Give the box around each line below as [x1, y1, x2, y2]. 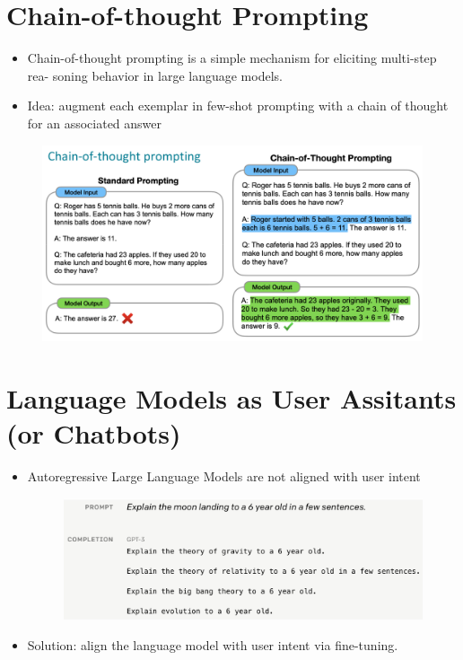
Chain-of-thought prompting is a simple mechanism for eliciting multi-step [27, 48, 437, 67]
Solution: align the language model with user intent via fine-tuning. [27, 635, 398, 654]
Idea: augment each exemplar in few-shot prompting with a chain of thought [27, 96, 449, 115]
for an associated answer [27, 113, 162, 132]
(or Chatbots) [6, 415, 181, 452]
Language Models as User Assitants [6, 379, 457, 416]
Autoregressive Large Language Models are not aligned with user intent [27, 467, 421, 486]
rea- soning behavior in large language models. [27, 66, 283, 84]
